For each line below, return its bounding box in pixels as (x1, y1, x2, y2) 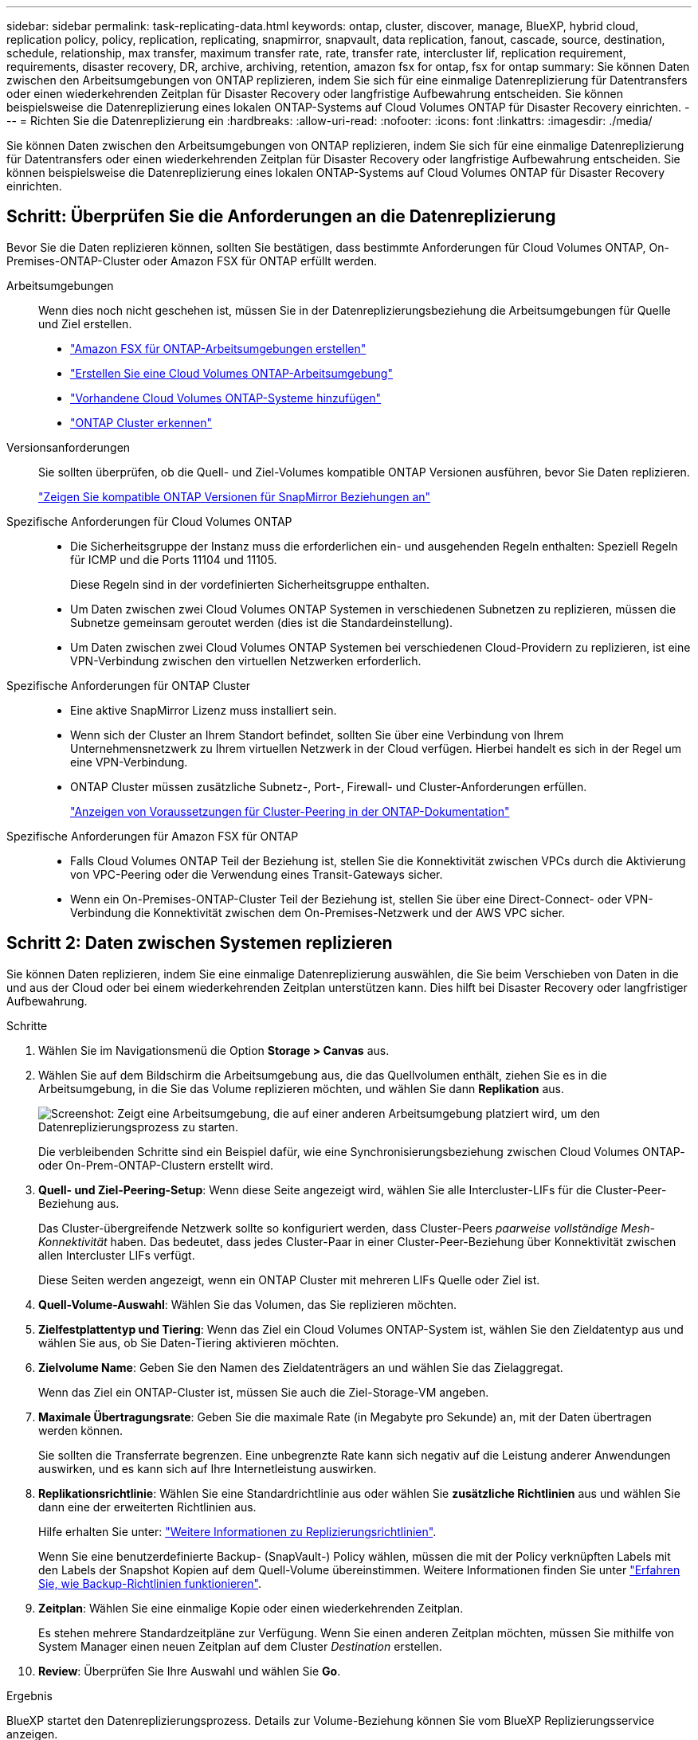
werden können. (38, 1423, 124, 1437)
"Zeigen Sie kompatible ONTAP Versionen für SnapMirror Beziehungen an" (38, 489, 431, 504)
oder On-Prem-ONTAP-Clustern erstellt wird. (38, 1158, 274, 1172)
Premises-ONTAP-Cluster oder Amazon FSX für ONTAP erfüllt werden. (6, 253, 377, 268)
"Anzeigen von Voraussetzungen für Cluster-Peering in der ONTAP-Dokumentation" (70, 804, 510, 818)
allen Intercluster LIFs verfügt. (38, 1248, 195, 1262)
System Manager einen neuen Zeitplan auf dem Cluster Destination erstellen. (38, 1639, 442, 1653)
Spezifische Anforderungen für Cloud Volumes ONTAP (6, 514, 292, 528)
